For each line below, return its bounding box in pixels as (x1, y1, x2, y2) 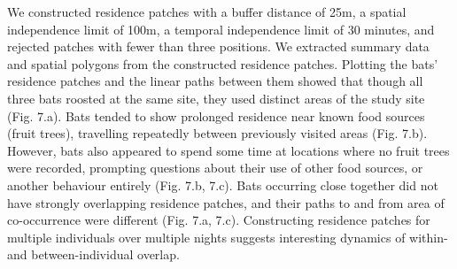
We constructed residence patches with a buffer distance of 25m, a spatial (7, 3, 407, 20)
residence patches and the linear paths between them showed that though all (7, 72, 423, 90)
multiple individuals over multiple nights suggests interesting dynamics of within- (7, 227, 448, 246)
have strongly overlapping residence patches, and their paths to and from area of (7, 193, 445, 211)
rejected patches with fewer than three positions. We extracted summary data (7, 37, 430, 56)
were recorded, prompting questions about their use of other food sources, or (7, 158, 423, 177)
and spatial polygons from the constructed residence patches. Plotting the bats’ (7, 54, 438, 73)
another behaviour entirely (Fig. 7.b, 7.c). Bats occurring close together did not (7, 175, 438, 194)
